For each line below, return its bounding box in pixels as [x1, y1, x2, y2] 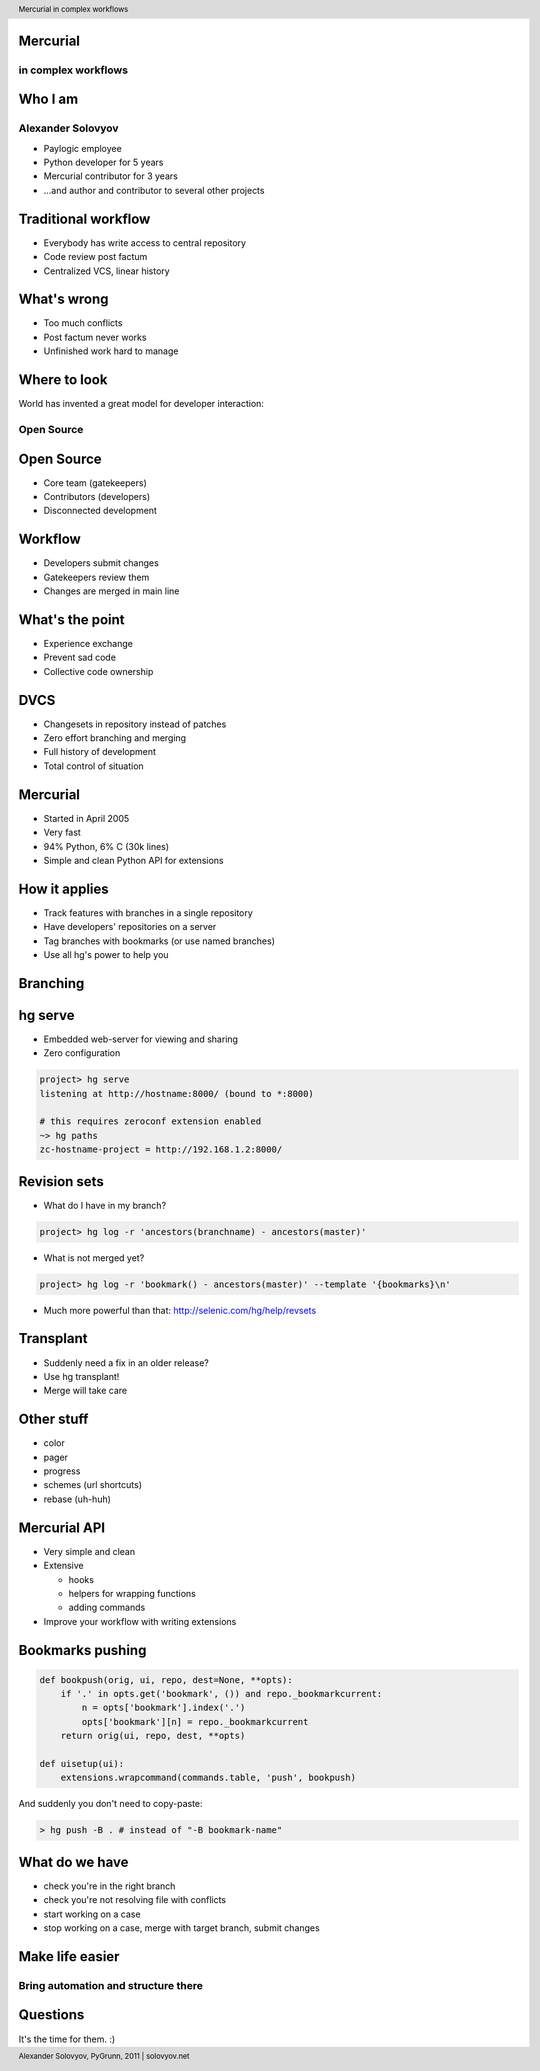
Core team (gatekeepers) [43, 476, 147, 489]
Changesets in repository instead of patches [43, 718, 227, 730]
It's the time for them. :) [18, 2033, 116, 2045]
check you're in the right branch [43, 1880, 176, 1892]
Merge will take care [43, 1385, 128, 1397]
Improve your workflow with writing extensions [43, 1615, 237, 1627]
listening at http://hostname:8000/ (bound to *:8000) [39, 1088, 314, 1099]
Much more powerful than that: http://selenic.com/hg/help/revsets [43, 1304, 317, 1316]
